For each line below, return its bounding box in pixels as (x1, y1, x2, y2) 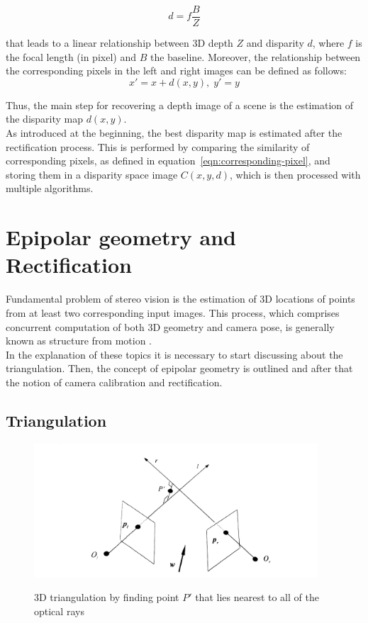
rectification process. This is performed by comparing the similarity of (6, 139, 310, 154)
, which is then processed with (229, 167, 361, 181)
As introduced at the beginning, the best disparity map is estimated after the (6, 125, 342, 140)
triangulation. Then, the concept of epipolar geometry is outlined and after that (6, 361, 353, 376)
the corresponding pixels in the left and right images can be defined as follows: (6, 63, 347, 78)
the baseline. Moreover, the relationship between (150, 49, 361, 64)
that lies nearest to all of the (195, 590, 319, 605)
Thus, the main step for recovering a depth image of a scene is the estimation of (6, 97, 354, 112)
